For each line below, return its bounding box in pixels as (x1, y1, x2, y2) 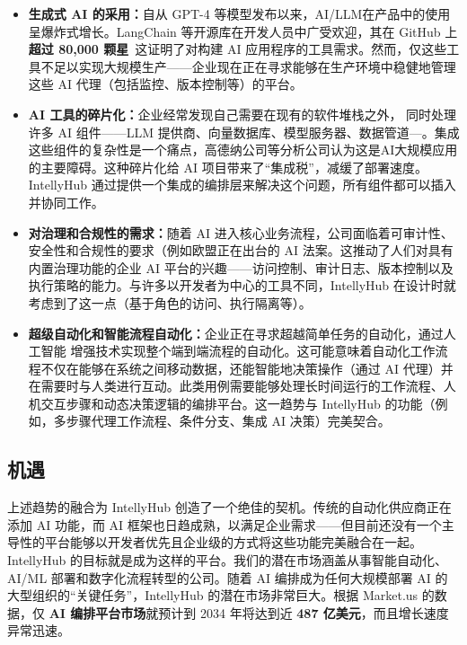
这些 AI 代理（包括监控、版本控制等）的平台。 (28, 75, 303, 93)
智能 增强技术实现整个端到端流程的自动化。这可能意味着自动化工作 (40, 341, 436, 360)
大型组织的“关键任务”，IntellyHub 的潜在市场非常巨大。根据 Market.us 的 (7, 586, 435, 605)
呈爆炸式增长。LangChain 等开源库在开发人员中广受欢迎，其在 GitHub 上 (28, 22, 458, 40)
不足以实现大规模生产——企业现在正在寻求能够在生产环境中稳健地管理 (40, 57, 456, 75)
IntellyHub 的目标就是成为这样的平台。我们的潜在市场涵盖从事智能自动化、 (7, 551, 448, 570)
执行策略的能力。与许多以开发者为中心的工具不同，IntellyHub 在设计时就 (28, 276, 456, 295)
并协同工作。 (28, 192, 104, 211)
